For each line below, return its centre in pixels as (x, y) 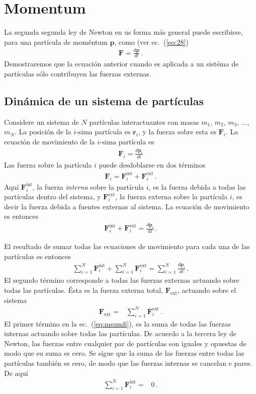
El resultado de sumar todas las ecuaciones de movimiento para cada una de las (127, 246)
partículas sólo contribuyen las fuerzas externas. (78, 74)
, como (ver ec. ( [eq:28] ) (151, 42)
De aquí (16, 373)
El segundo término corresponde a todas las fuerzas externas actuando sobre (122, 280)
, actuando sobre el (207, 290)
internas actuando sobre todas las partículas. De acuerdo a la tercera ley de (120, 333)
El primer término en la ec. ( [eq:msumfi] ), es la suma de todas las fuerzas (117, 323)
